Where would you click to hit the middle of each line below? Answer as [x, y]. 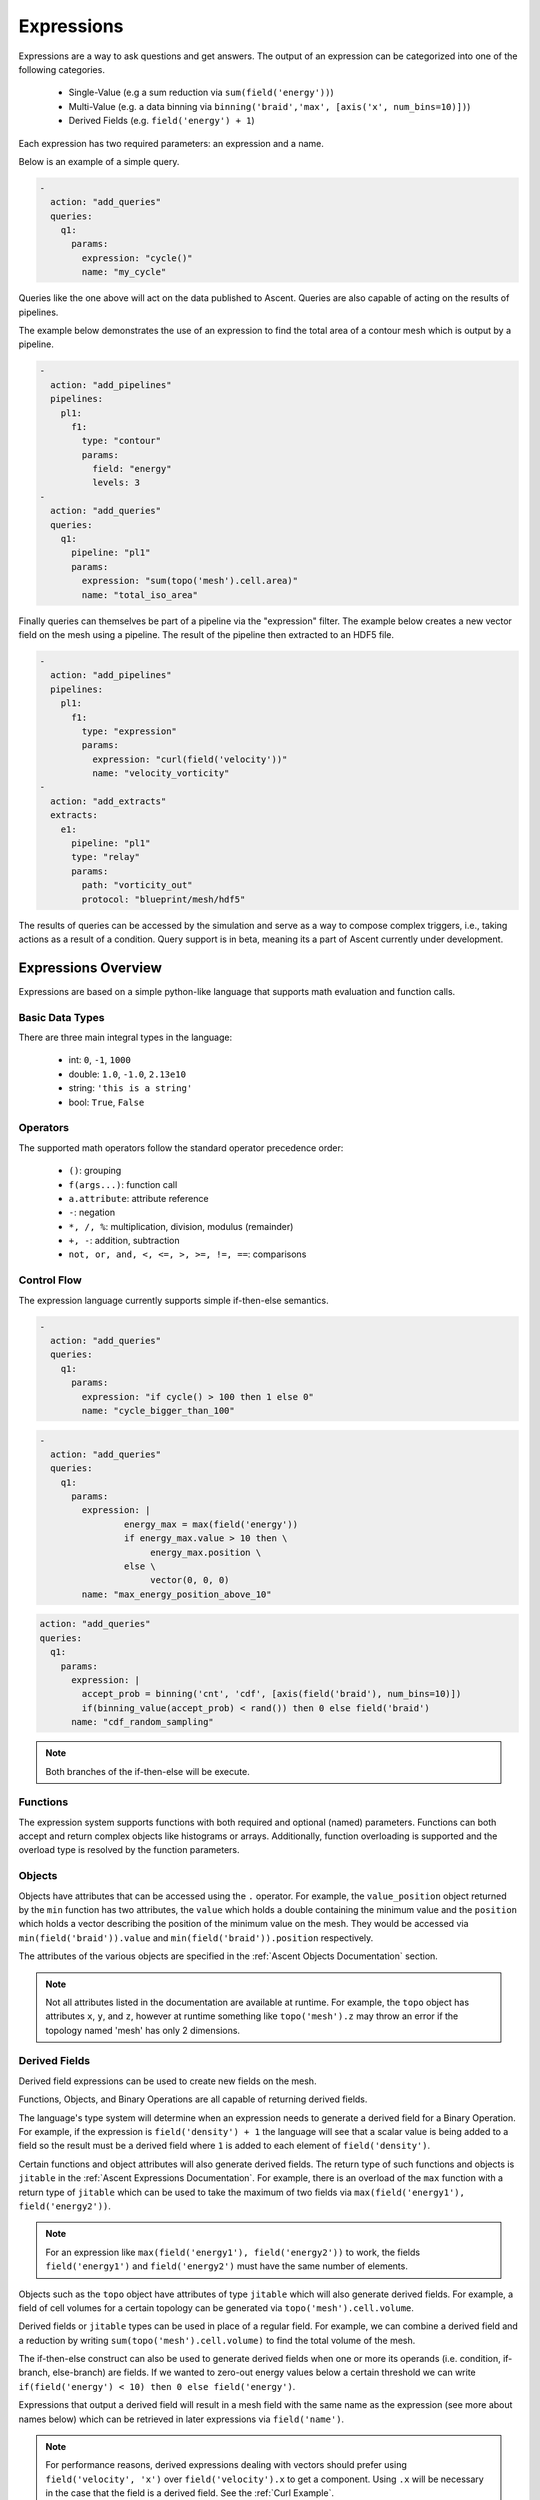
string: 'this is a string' [130, 1088]
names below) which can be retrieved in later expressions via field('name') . [181, 2419]
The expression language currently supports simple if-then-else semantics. [173, 1300]
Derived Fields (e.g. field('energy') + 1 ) [161, 121]
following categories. [61, 69]
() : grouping [95, 1171]
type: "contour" [121, 441]
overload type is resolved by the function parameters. [129, 1850]
